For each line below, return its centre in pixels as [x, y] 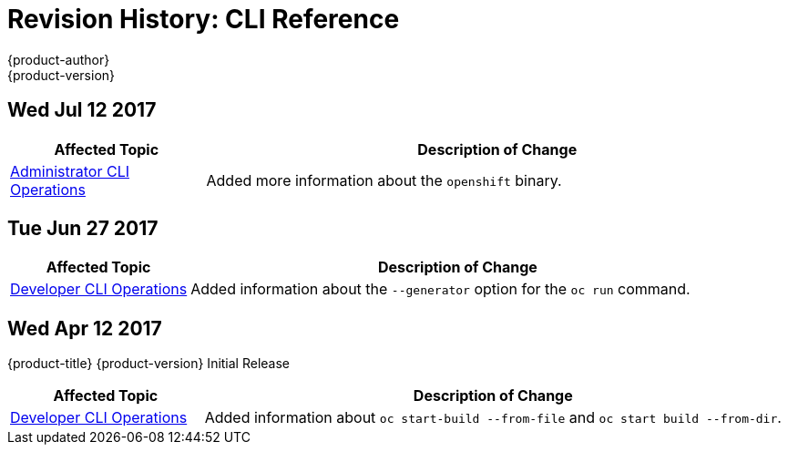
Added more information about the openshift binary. [384, 180]
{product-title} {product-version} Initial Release [149, 364]
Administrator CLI [70, 171]
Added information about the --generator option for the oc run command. [440, 289]
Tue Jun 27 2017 [83, 229]
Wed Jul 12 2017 [82, 110]
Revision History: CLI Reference [204, 19]
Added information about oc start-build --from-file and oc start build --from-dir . [493, 418]
